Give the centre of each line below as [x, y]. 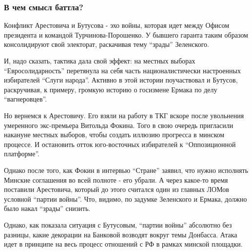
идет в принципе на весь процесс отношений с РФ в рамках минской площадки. [123, 244]
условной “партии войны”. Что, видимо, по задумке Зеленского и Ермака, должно [126, 199]
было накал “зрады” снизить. [47, 208]
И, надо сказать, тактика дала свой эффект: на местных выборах [100, 61]
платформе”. [22, 154]
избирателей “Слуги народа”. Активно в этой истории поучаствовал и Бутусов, [121, 80]
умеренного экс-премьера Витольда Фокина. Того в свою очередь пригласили [119, 125]
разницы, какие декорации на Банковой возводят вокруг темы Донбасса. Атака [121, 234]
